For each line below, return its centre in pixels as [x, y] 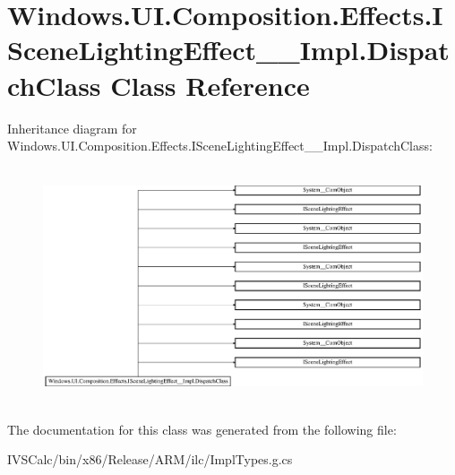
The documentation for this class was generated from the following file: [202, 429]
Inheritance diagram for [72, 128]
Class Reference [210, 85]
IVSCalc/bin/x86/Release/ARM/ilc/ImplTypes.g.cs [150, 459]
